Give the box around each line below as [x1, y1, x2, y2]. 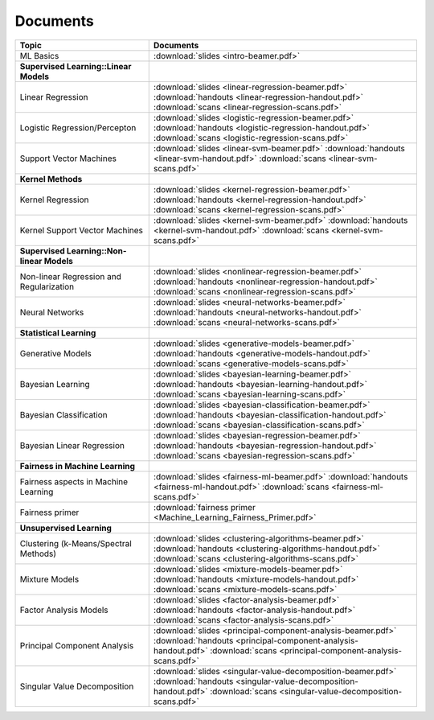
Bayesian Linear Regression [19, 439, 125, 451]
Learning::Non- [66, 245, 128, 257]
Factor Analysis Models [19, 604, 108, 615]
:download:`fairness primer [153, 501, 256, 512]
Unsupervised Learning [19, 522, 113, 533]
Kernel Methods [19, 173, 83, 184]
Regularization [19, 281, 75, 292]
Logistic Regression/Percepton [19, 121, 137, 133]
